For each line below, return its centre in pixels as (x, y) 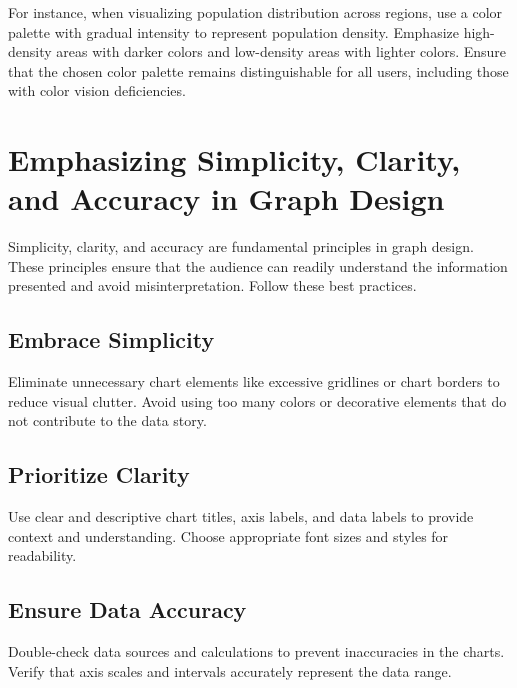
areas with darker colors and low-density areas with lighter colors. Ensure (281, 51)
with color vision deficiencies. (97, 90)
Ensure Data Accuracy (127, 609)
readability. (42, 555)
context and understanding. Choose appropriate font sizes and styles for (228, 535)
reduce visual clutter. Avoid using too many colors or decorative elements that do (257, 400)
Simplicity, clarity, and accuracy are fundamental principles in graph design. (241, 246)
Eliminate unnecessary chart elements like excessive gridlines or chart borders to (254, 381)
